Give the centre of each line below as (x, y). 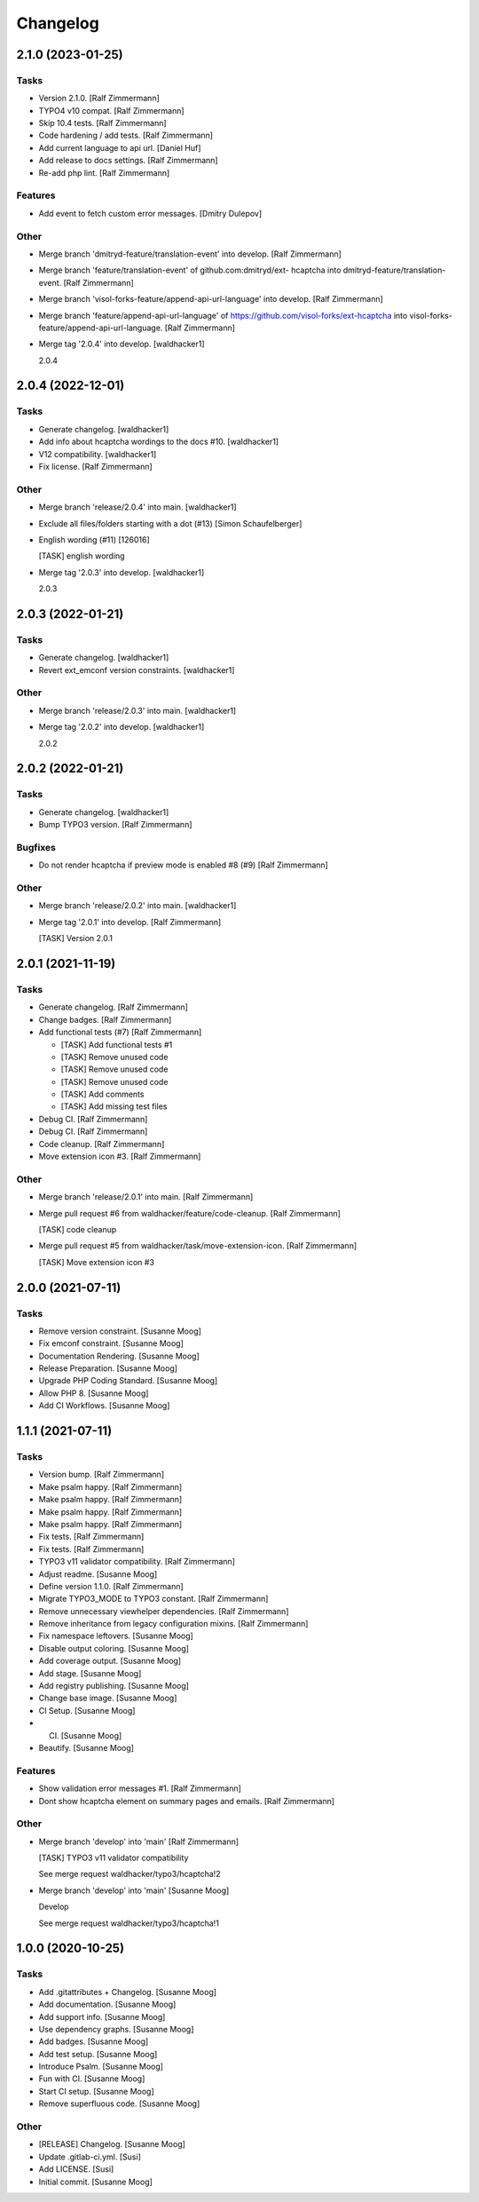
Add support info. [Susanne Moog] (102, 2016)
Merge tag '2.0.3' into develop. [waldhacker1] (122, 572)
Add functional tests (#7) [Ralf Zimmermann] (120, 1032)
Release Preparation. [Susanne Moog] (108, 1368)
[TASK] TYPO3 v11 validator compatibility (114, 1858)
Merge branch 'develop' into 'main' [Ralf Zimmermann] (139, 1842)
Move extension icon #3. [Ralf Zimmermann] (120, 1156)
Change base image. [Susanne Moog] (108, 1698)
